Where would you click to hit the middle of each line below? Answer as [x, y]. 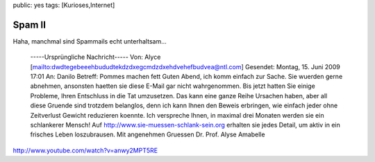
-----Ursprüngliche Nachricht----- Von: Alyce [95, 57]
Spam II [30, 25]
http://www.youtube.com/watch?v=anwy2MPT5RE [85, 150]
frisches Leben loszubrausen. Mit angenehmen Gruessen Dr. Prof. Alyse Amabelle [148, 134]
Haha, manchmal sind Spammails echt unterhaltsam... [90, 41]
